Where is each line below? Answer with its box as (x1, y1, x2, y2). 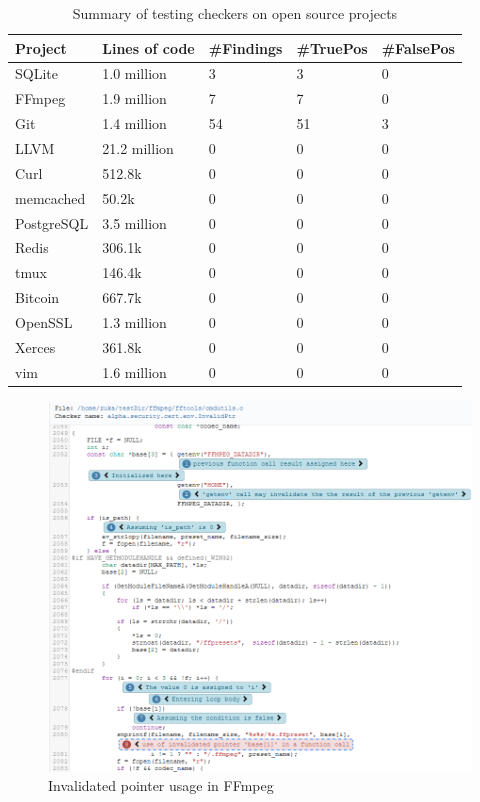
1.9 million (102, 88, 167, 109)
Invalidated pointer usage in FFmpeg (48, 775, 274, 796)
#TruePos (296, 37, 368, 58)
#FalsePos (381, 37, 455, 58)
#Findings (208, 37, 283, 58)
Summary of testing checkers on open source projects (72, 3, 398, 23)
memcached (15, 187, 86, 208)
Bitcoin (15, 287, 60, 308)
